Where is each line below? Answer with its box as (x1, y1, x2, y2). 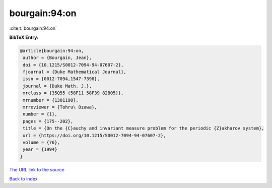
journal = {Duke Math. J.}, (23, 83, 92, 89)
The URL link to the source (9, 166, 65, 172)
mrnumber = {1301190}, (23, 97, 79, 103)
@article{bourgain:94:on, (20, 48, 84, 53)
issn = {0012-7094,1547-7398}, (23, 76, 100, 82)
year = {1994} (23, 147, 57, 152)
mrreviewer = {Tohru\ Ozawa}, (23, 104, 98, 110)
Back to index (9, 176, 38, 182)
